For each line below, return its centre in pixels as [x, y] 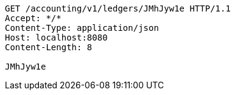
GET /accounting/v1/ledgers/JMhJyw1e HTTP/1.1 [118, 8]
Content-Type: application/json [82, 28]
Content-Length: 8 [49, 47]
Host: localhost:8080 [56, 38]
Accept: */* [33, 18]
